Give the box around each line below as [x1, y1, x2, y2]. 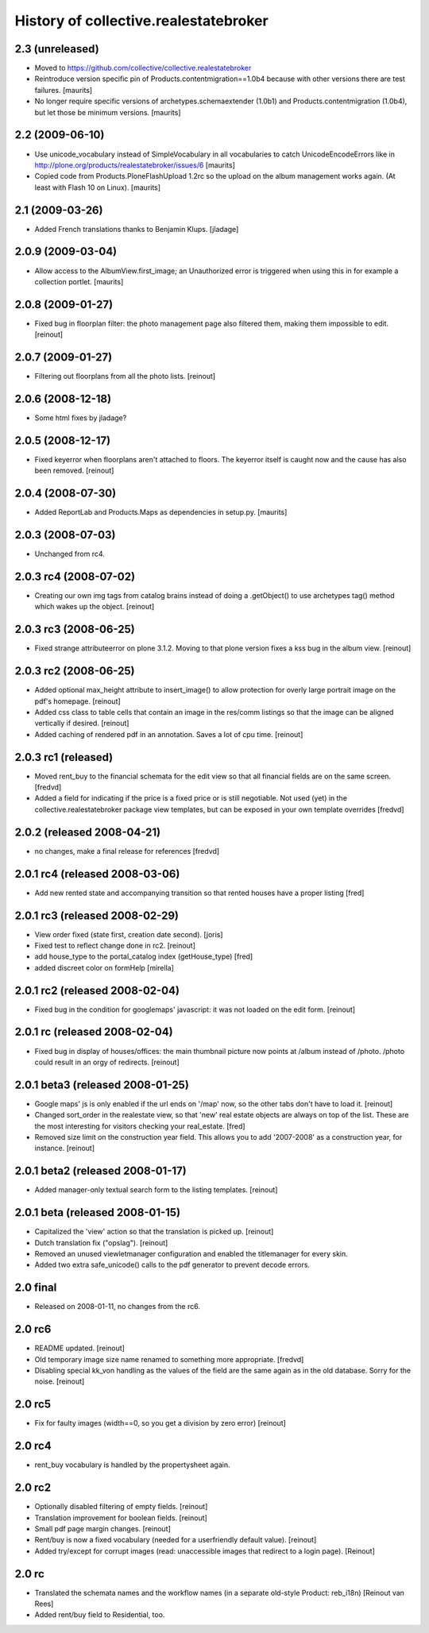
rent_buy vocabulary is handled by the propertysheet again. [34, 1460, 230, 1469]
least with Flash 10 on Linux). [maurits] [34, 183, 161, 192]
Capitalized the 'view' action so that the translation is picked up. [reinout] [34, 1227, 274, 1237]
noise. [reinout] [34, 1376, 85, 1386]
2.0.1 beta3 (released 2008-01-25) [14, 1078, 190, 1091]
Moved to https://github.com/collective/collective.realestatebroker [34, 64, 252, 73]
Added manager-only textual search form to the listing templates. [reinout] [34, 1185, 278, 1195]
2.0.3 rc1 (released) [14, 751, 114, 764]
